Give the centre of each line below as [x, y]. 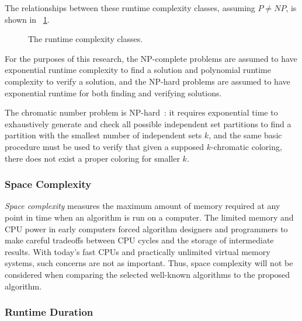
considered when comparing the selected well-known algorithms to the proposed [147, 274]
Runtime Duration [49, 312]
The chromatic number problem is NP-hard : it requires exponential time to [141, 112]
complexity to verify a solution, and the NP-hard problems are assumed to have [147, 81]
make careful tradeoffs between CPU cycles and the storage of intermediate [139, 240]
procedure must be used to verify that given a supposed [105, 146]
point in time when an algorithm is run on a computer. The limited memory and [149, 217]
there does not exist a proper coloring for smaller [92, 158]
